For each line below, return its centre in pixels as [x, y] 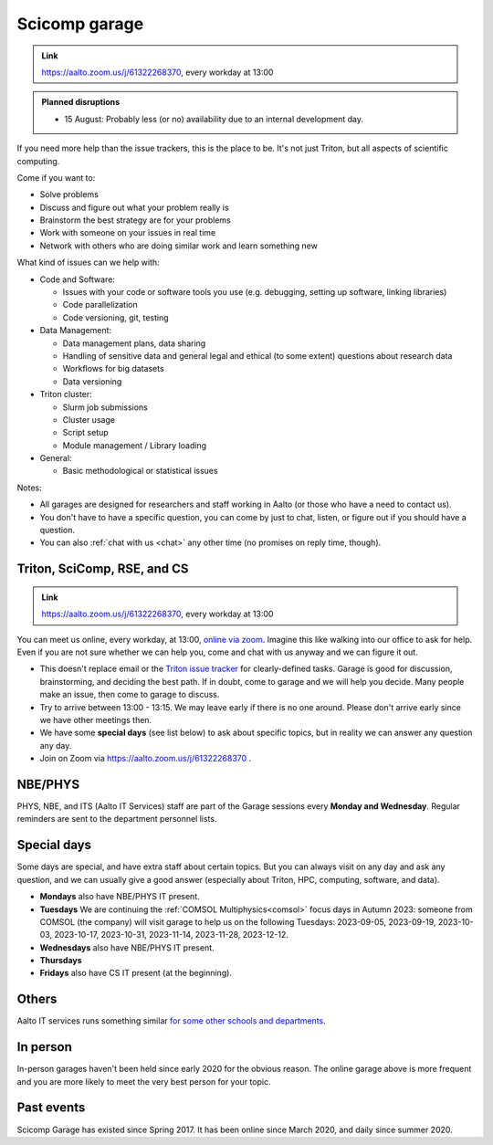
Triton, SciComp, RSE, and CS [103, 569]
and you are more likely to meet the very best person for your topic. [144, 1081]
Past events [51, 1108]
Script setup [85, 433]
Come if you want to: [56, 177]
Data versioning [92, 381]
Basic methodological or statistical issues [140, 471]
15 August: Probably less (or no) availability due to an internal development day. [214, 119]
